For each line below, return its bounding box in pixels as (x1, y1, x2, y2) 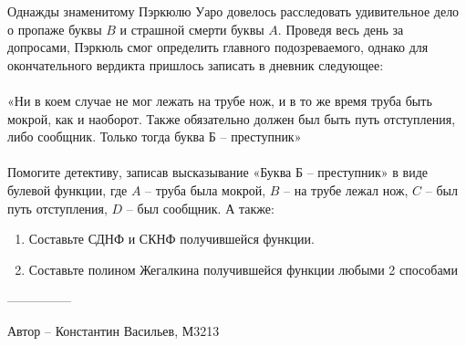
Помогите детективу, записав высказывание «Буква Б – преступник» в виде (7, 163, 428, 182)
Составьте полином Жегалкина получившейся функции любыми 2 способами (28, 259, 458, 278)
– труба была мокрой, (145, 180, 266, 199)
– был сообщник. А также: (126, 198, 274, 217)
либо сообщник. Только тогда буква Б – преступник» (7, 127, 302, 146)
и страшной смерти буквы (119, 19, 264, 38)
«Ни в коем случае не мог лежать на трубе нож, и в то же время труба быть (7, 90, 432, 110)
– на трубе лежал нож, (284, 180, 409, 199)
